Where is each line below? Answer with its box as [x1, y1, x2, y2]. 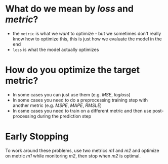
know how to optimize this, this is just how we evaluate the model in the [12, 36, 162, 42]
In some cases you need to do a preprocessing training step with [12, 97, 148, 103]
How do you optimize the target [5, 64, 140, 76]
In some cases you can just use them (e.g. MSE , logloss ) [12, 91, 131, 97]
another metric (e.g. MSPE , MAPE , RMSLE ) [12, 102, 102, 108]
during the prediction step [37, 113, 92, 119]
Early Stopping [5, 131, 69, 142]
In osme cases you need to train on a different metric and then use [12, 107, 152, 114]
